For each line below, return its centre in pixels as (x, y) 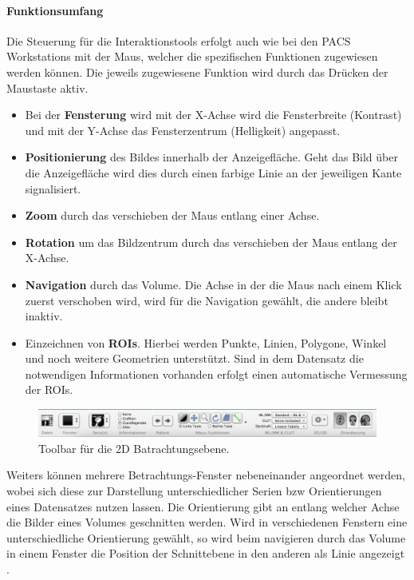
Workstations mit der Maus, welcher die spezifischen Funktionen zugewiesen (192, 56)
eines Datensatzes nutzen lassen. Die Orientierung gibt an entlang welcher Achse (203, 506)
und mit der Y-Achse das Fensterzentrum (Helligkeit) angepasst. (183, 130)
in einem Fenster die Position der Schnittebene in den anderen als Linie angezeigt (206, 553)
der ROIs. (49, 389)
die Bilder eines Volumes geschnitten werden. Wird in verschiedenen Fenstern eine (207, 522)
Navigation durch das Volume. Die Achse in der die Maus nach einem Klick (213, 284)
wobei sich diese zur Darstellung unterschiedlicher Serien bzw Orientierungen (194, 490)
